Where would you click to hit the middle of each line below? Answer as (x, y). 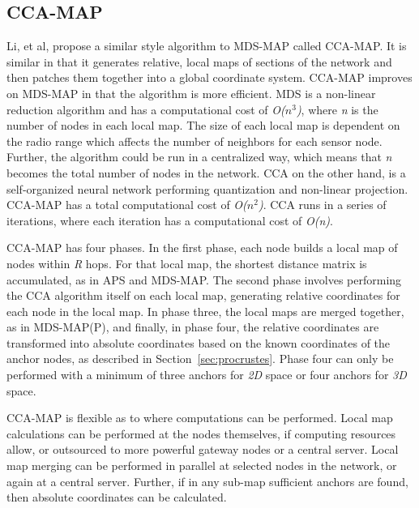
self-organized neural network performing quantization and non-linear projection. (207, 188)
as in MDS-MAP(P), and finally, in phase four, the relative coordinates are (193, 327)
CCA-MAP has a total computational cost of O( (127, 205)
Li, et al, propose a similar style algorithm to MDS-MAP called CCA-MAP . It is (207, 46)
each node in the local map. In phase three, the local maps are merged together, (205, 311)
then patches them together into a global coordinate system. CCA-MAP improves (209, 77)
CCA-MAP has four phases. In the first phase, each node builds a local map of (202, 248)
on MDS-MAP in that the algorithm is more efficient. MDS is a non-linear (191, 93)
